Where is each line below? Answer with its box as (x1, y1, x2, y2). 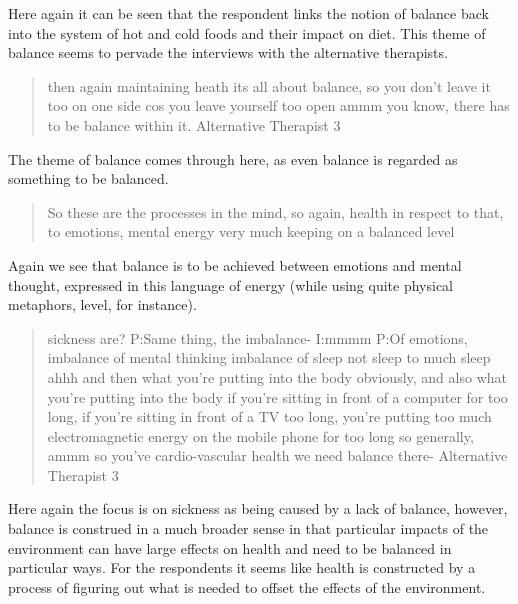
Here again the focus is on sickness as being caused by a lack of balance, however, (8, 498, 508, 519)
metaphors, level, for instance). (8, 294, 197, 315)
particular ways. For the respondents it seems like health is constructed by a (8, 557, 476, 578)
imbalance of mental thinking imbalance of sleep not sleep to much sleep (47, 347, 491, 368)
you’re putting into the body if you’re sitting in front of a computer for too (47, 386, 508, 407)
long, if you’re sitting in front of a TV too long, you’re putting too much (47, 406, 492, 427)
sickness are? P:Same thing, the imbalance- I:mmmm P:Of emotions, (47, 327, 468, 348)
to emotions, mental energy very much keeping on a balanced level (47, 221, 455, 242)
